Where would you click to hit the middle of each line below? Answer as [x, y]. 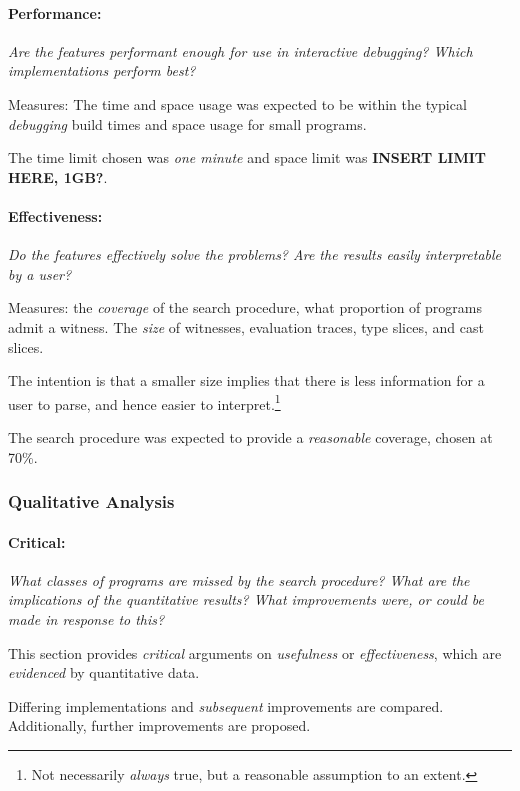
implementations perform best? [102, 70]
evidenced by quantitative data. [104, 672]
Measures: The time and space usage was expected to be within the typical [237, 103]
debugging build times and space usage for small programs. [187, 123]
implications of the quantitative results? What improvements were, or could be [246, 599]
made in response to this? [86, 618]
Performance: [55, 12]
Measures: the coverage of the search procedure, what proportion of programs [245, 307]
